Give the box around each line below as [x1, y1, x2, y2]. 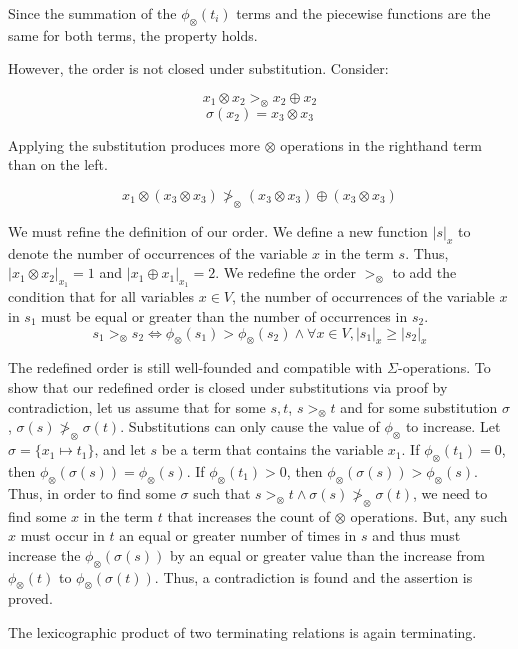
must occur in [20, 525, 105, 546]
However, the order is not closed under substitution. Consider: [8, 58, 389, 79]
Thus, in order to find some [8, 482, 176, 503]
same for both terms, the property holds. [8, 24, 258, 45]
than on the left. [8, 154, 108, 175]
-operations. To [397, 357, 491, 378]
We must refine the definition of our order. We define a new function [8, 220, 428, 241]
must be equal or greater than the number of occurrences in [41, 305, 408, 326]
